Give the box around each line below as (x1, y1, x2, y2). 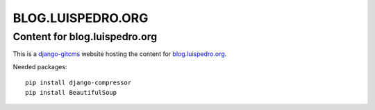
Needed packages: (12, 62, 67, 71)
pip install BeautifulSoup (25, 89, 117, 96)
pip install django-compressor (25, 79, 132, 86)
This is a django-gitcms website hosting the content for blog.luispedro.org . (12, 50, 227, 58)
